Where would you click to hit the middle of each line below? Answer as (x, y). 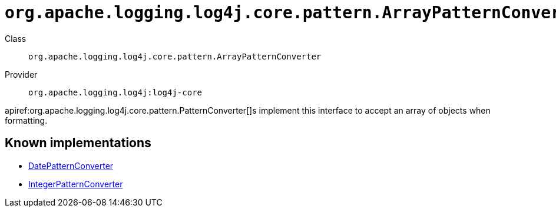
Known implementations (78, 143)
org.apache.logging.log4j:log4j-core (115, 92)
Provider (21, 74)
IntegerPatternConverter (76, 184)
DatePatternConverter (71, 165)
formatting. (26, 120)
